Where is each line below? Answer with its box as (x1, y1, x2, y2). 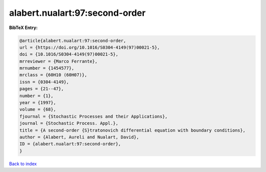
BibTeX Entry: (9, 25, 38, 31)
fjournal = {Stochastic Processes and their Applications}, (19, 113, 168, 119)
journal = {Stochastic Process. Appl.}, (19, 121, 118, 126)
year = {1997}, (19, 100, 56, 105)
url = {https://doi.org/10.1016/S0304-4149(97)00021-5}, (19, 44, 160, 50)
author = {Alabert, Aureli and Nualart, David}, (19, 135, 139, 140)
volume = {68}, (19, 106, 56, 112)
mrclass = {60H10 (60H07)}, (19, 72, 87, 78)
